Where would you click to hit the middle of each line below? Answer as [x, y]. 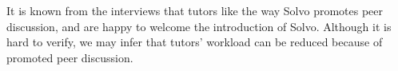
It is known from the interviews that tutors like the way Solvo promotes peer [195, 10]
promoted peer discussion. [70, 57]
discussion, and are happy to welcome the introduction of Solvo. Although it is [199, 26]
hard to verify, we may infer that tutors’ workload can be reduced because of [195, 42]
